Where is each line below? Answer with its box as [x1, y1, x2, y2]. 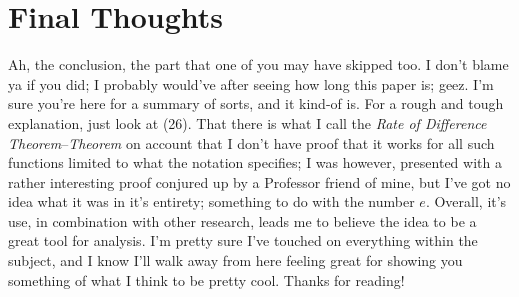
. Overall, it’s [425, 191, 507, 212]
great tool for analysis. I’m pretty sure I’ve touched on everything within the [8, 230, 478, 251]
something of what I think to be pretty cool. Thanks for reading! [8, 269, 405, 290]
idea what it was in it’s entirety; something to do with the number [8, 191, 415, 212]
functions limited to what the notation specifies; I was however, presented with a [8, 152, 502, 173]
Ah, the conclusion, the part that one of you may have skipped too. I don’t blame [8, 54, 509, 75]
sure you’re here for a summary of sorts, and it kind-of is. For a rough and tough [8, 93, 504, 114]
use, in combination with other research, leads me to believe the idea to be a [8, 210, 477, 231]
